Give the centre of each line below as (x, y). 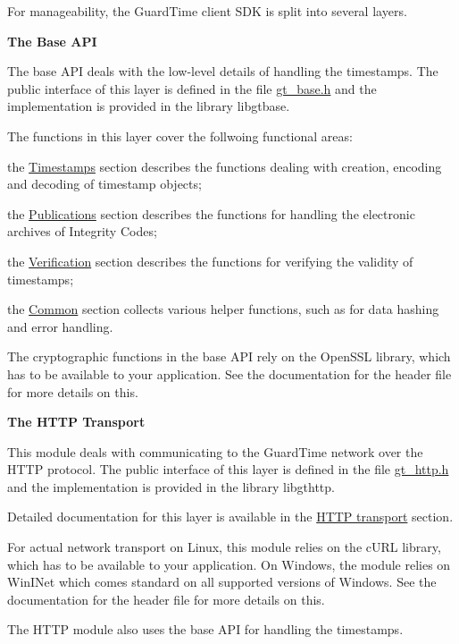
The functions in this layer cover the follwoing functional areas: (180, 136)
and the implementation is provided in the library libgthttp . (171, 486)
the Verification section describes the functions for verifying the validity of (210, 261)
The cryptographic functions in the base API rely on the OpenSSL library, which (229, 356)
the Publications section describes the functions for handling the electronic (211, 213)
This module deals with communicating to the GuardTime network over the (215, 451)
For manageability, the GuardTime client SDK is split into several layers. (207, 11)
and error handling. (60, 326)
